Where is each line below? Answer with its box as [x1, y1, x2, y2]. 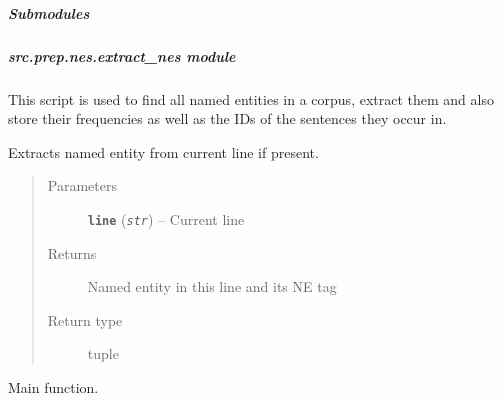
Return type [47, 309, 123, 330]
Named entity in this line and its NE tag [87, 276, 337, 297]
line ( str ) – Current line [87, 208, 245, 229]
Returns [47, 242, 97, 263]
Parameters [47, 175, 117, 196]
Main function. [8, 376, 99, 397]
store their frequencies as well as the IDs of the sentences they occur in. [8, 108, 447, 129]
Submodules [8, 2, 90, 23]
